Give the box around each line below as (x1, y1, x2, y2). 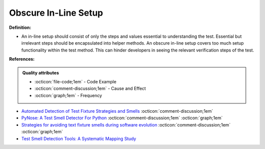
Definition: (9, 25, 31, 30)
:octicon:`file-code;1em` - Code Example (34, 78, 117, 84)
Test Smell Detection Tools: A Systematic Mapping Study (21, 135, 136, 142)
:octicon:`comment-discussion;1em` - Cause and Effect (34, 86, 146, 92)
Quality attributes (22, 70, 59, 75)
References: (9, 56, 35, 62)
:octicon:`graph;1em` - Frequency (34, 92, 103, 98)
